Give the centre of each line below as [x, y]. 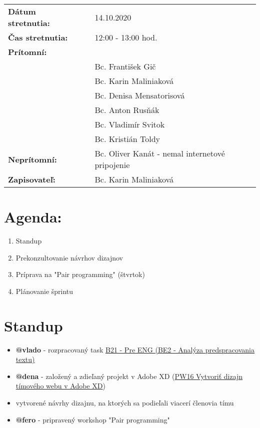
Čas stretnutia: [38, 37]
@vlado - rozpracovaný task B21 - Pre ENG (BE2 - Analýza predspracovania [135, 349]
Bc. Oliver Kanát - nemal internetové [160, 153]
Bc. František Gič [125, 66]
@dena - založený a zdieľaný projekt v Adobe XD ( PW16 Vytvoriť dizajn [129, 376]
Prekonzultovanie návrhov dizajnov [69, 257]
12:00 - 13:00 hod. [126, 37]
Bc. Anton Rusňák [127, 110]
